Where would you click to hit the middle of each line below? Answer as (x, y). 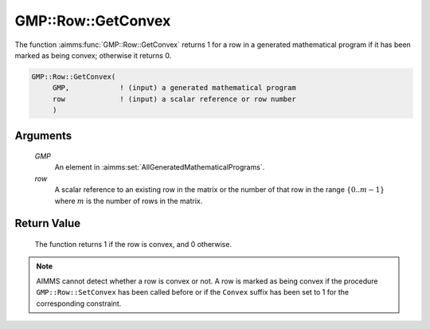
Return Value (48, 223)
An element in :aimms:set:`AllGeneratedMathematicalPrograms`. (160, 167)
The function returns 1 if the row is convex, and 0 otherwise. (133, 245)
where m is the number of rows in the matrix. (129, 201)
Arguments (43, 135)
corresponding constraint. (79, 304)
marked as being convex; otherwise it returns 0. (93, 55)
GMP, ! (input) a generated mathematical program (174, 88)
